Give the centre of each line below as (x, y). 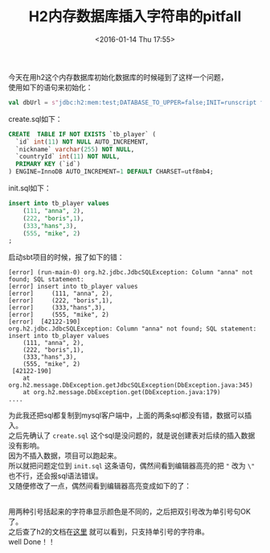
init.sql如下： (30, 188)
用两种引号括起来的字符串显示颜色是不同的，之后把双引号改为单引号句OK (130, 512)
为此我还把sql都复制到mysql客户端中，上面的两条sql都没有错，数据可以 (127, 415)
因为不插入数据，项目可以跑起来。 (65, 455)
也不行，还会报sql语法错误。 (55, 476)
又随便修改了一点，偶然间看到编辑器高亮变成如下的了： (100, 486)
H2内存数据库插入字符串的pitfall (135, 17)
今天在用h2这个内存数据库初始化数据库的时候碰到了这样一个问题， (118, 77)
